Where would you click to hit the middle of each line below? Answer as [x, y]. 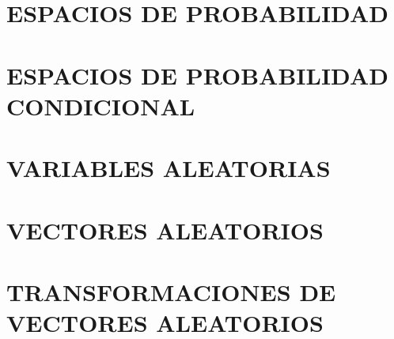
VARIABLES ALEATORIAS [169, 168]
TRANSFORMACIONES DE [171, 291]
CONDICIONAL [101, 105]
